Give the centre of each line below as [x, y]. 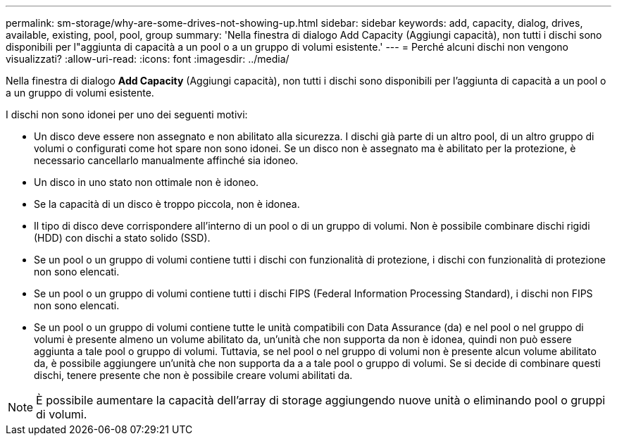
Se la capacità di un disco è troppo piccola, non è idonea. [167, 204]
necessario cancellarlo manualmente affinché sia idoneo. [166, 160]
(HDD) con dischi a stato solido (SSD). [122, 238]
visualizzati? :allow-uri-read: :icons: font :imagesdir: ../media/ [148, 59]
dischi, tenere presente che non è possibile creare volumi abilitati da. [193, 375]
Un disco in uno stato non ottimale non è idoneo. [147, 182]
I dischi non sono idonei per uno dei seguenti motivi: [127, 114]
